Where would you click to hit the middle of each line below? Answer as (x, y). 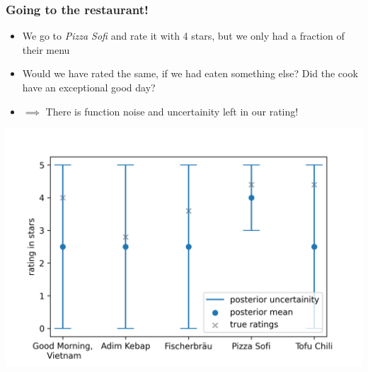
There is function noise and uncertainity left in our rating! (172, 111)
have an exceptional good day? (89, 87)
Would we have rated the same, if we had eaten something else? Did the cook (190, 73)
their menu (46, 49)
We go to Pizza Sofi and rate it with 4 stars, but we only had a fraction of (183, 36)
